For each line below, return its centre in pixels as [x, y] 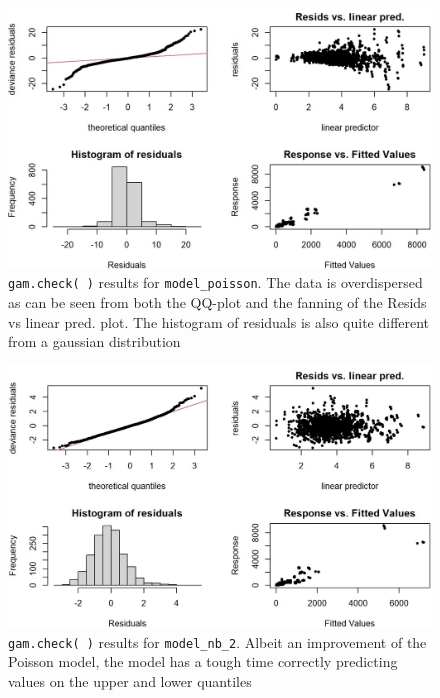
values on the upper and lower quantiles [130, 680]
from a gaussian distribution [94, 341]
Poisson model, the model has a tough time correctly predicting [203, 661]
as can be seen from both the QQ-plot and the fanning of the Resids [217, 302]
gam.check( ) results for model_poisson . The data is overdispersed [215, 282]
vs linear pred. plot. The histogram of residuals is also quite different [219, 321]
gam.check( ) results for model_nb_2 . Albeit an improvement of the [217, 641]
